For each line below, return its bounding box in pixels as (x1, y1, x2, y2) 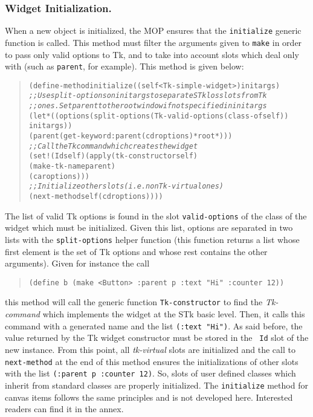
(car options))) (28, 172, 90, 181)
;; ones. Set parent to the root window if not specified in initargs (28, 102, 267, 111)
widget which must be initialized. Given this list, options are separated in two (5, 221, 293, 234)
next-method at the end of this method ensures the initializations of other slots (5, 355, 298, 367)
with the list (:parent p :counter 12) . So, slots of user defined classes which (5, 367, 296, 380)
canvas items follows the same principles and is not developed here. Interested (5, 390, 293, 403)
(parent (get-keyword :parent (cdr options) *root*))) (28, 132, 233, 141)
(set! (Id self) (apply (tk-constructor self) (28, 152, 198, 161)
